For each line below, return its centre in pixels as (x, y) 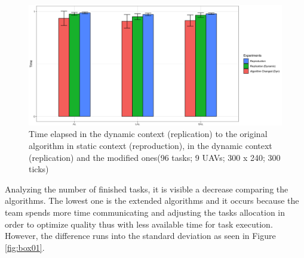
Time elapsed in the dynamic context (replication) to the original (148, 134)
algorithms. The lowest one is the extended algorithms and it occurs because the (152, 201)
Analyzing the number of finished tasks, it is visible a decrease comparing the (147, 189)
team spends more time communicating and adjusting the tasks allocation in (145, 212)
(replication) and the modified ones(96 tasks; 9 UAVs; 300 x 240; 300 (155, 157)
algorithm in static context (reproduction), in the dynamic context (151, 146)
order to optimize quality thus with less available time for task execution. (139, 224)
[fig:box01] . (25, 247)
